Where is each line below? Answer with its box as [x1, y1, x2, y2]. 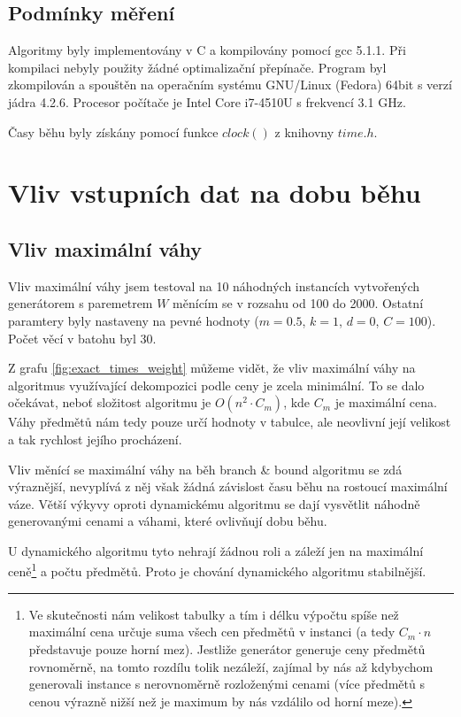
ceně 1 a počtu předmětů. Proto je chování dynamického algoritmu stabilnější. [8, 559, 426, 581]
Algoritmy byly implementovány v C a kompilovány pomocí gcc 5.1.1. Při [8, 41, 406, 59]
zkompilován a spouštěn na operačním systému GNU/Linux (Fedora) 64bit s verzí [8, 75, 452, 94]
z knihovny [274, 122, 334, 141]
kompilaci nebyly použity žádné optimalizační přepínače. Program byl [8, 58, 387, 76]
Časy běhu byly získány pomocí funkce [8, 122, 219, 141]
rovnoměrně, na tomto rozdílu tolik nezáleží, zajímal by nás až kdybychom [28, 657, 434, 675]
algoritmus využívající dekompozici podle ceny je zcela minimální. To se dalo [8, 375, 425, 394]
